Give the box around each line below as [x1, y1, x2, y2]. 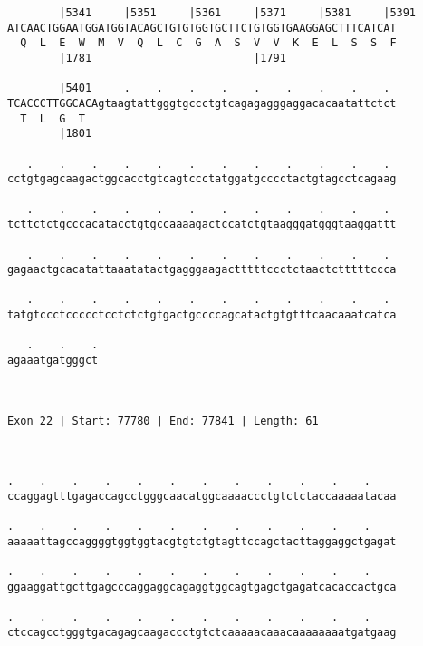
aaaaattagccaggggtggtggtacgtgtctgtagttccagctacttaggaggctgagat [7, 534, 397, 548]
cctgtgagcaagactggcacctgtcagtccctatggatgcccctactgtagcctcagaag [7, 172, 397, 186]
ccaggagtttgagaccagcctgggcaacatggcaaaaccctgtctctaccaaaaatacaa [7, 490, 397, 503]
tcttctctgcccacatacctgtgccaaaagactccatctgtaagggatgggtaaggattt [7, 218, 397, 231]
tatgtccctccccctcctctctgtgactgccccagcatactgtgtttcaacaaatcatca [7, 308, 397, 322]
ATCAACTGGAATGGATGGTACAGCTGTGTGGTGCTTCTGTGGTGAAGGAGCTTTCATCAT [7, 21, 397, 34]
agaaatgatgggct [7, 354, 99, 367]
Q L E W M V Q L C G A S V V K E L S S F [20, 36, 397, 50]
